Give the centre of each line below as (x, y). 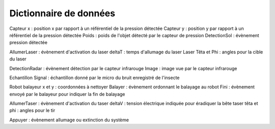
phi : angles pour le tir (32, 110)
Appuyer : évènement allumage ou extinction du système (69, 120)
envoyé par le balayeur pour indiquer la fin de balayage (67, 94)
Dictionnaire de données (62, 13)
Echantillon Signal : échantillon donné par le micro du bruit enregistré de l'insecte (95, 77)
